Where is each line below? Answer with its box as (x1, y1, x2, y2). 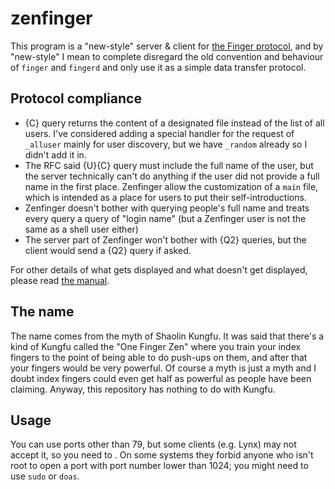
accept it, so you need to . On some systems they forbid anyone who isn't (10, 449, 314, 461)
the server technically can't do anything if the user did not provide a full (24, 170, 320, 182)
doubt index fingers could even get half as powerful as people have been (10, 372, 312, 384)
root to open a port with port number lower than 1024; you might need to (10, 460, 309, 472)
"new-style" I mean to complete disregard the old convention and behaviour (10, 50, 324, 62)
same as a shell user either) (24, 223, 139, 235)
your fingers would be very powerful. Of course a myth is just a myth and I (10, 362, 317, 374)
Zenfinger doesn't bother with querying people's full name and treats (24, 202, 310, 214)
